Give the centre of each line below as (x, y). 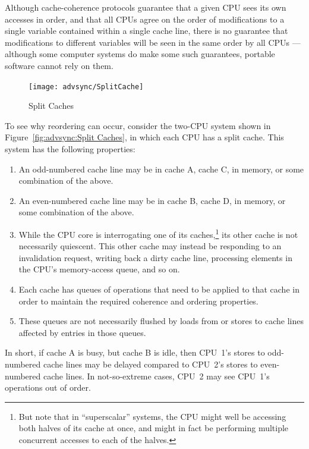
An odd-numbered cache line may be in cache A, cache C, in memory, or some (161, 169)
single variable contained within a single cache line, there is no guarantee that (146, 31)
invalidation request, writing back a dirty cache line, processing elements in (155, 257)
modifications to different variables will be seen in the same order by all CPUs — (153, 42)
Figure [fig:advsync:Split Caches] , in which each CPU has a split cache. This (144, 137)
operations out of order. (48, 387)
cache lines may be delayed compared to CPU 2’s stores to (150, 364)
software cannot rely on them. (59, 65)
